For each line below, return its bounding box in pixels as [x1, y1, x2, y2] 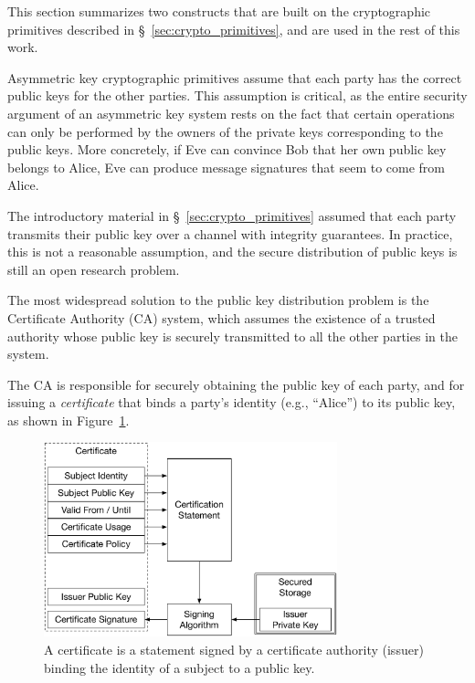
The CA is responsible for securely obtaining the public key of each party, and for [7, 374, 465, 394]
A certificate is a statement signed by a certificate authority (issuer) [44, 640, 424, 659]
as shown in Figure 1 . [7, 410, 130, 429]
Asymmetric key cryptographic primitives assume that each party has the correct [7, 68, 462, 87]
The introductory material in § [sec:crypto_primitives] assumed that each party [7, 205, 457, 225]
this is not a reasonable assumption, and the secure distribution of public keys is [7, 242, 458, 261]
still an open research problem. [7, 259, 180, 278]
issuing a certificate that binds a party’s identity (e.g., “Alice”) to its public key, [7, 393, 456, 412]
